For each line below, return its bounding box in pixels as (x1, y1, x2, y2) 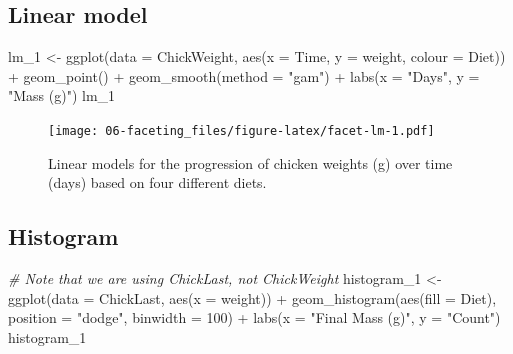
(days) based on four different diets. (48, 172, 267, 193)
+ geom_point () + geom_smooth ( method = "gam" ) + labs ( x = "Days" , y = (8, 65, 480, 86)
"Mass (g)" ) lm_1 (8, 85, 116, 106)
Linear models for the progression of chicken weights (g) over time (48, 152, 453, 173)
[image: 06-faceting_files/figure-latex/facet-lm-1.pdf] (48, 123, 435, 138)
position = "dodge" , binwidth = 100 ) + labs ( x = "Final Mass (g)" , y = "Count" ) (8, 307, 501, 328)
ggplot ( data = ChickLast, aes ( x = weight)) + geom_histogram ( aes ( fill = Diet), (8, 287, 497, 308)
